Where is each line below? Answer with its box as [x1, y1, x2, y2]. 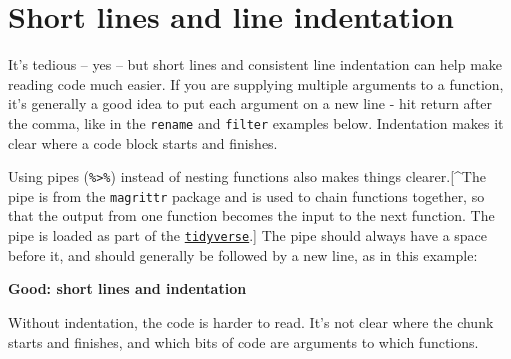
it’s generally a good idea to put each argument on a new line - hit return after [8, 93, 493, 114]
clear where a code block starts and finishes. [8, 132, 278, 153]
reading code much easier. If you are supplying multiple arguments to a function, [8, 73, 504, 94]
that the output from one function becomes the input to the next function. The [8, 205, 495, 226]
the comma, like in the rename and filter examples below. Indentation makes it [8, 112, 504, 133]
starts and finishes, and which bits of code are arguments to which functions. [8, 331, 479, 352]
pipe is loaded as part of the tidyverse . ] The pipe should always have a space [8, 225, 488, 246]
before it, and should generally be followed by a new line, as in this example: [8, 244, 478, 265]
